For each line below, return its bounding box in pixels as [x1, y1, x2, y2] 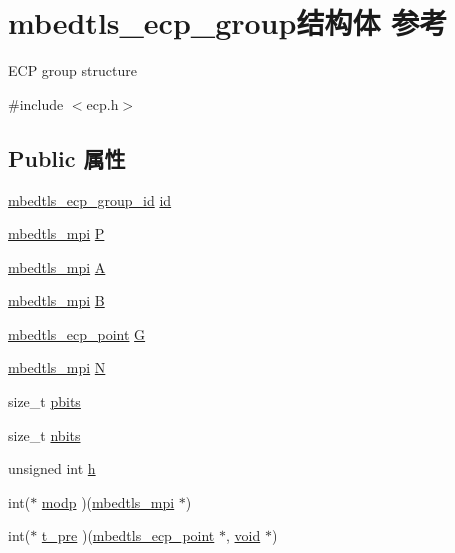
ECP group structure [8, 60, 137, 81]
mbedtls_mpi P [8, 223, 105, 244]
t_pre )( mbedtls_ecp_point [41, 525, 215, 546]
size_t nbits [8, 424, 81, 445]
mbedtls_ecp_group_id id [8, 189, 172, 210]
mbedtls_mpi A [8, 256, 106, 277]
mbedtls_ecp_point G [8, 323, 146, 344]
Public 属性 [8, 142, 126, 173]
